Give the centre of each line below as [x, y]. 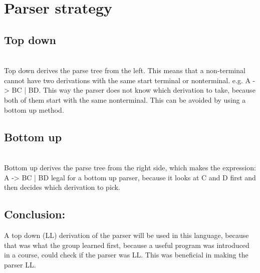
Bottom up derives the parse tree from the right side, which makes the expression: [130, 167]
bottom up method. [34, 109]
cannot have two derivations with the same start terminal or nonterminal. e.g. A [127, 80]
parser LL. [20, 264]
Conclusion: [35, 214]
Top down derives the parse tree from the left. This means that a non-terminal [125, 70]
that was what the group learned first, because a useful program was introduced [127, 245]
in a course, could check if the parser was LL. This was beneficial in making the [126, 255]
